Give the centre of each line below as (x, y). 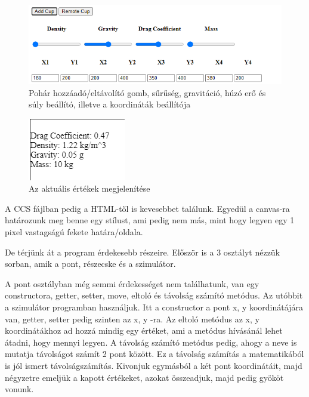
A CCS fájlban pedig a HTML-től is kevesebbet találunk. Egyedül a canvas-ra (147, 208)
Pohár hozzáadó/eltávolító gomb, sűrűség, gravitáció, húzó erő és (147, 92)
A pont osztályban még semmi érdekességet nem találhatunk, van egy (132, 283)
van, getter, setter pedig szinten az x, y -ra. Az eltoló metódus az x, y (132, 318)
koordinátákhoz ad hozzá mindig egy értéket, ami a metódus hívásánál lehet (144, 330)
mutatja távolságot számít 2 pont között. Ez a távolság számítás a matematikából (154, 354)
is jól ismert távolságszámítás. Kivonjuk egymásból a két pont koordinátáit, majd (154, 366)
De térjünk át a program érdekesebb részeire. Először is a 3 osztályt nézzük (143, 252)
